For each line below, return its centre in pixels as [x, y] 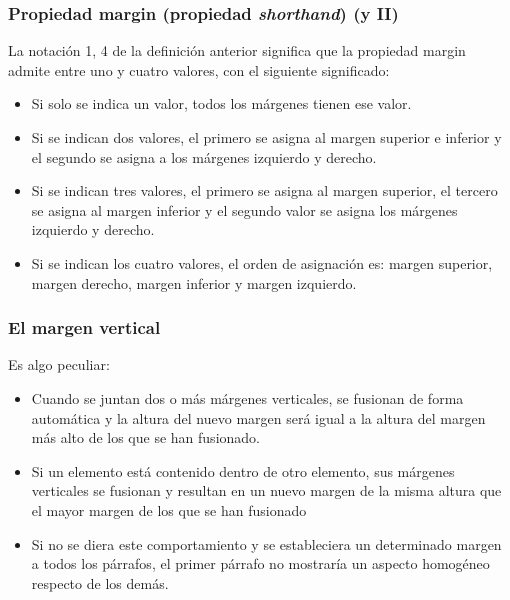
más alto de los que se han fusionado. [145, 437]
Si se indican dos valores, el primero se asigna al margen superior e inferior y [266, 137]
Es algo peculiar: [59, 364]
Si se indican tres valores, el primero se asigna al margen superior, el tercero [264, 190]
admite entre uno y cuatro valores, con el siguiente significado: [199, 69]
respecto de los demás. [100, 582]
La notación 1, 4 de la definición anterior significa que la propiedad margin [237, 50]
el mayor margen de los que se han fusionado [169, 509]
